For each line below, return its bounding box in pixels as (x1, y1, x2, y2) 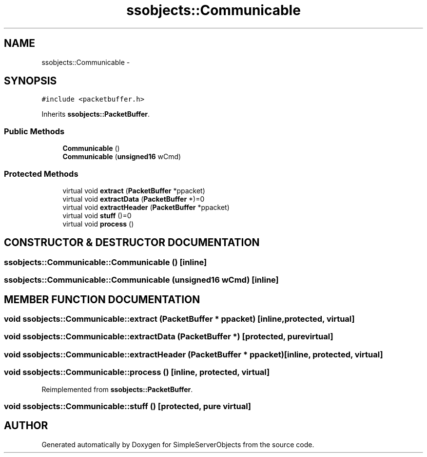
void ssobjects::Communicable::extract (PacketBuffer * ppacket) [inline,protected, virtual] (4, 314, 355, 324)
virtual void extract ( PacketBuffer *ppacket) (62, 186, 205, 195)
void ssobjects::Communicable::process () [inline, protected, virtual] (4, 367, 270, 377)
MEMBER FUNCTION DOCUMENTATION (4, 293, 200, 306)
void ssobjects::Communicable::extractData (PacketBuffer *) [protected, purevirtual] (4, 332, 333, 342)
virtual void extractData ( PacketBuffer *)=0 (62, 194, 205, 203)
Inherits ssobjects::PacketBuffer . (41, 110, 150, 119)
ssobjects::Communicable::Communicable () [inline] (4, 257, 207, 267)
